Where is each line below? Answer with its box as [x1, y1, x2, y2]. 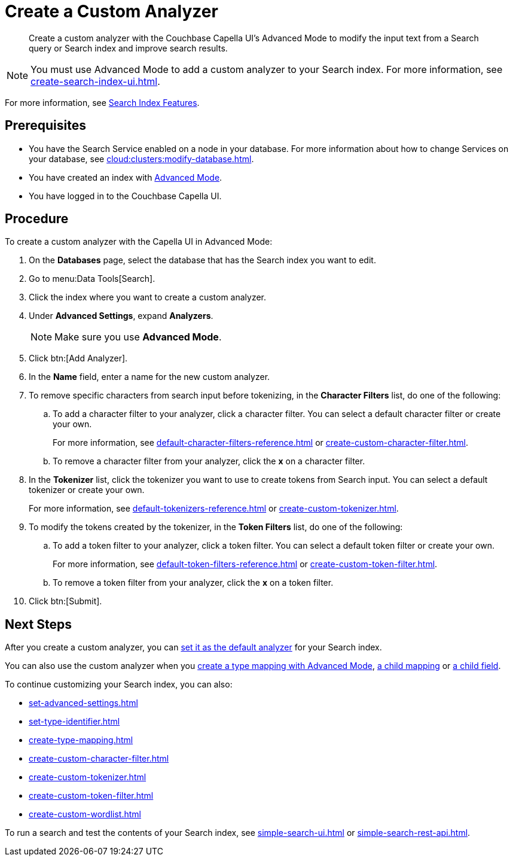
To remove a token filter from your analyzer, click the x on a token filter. [53, 577, 334, 588]
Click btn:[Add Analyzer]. [29, 353, 128, 364]
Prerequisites [5, 118, 86, 133]
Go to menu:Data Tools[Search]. [29, 273, 155, 284]
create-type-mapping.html [29, 735, 133, 746]
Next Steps [5, 616, 72, 632]
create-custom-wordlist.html [29, 809, 141, 820]
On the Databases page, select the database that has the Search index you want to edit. [29, 255, 376, 266]
